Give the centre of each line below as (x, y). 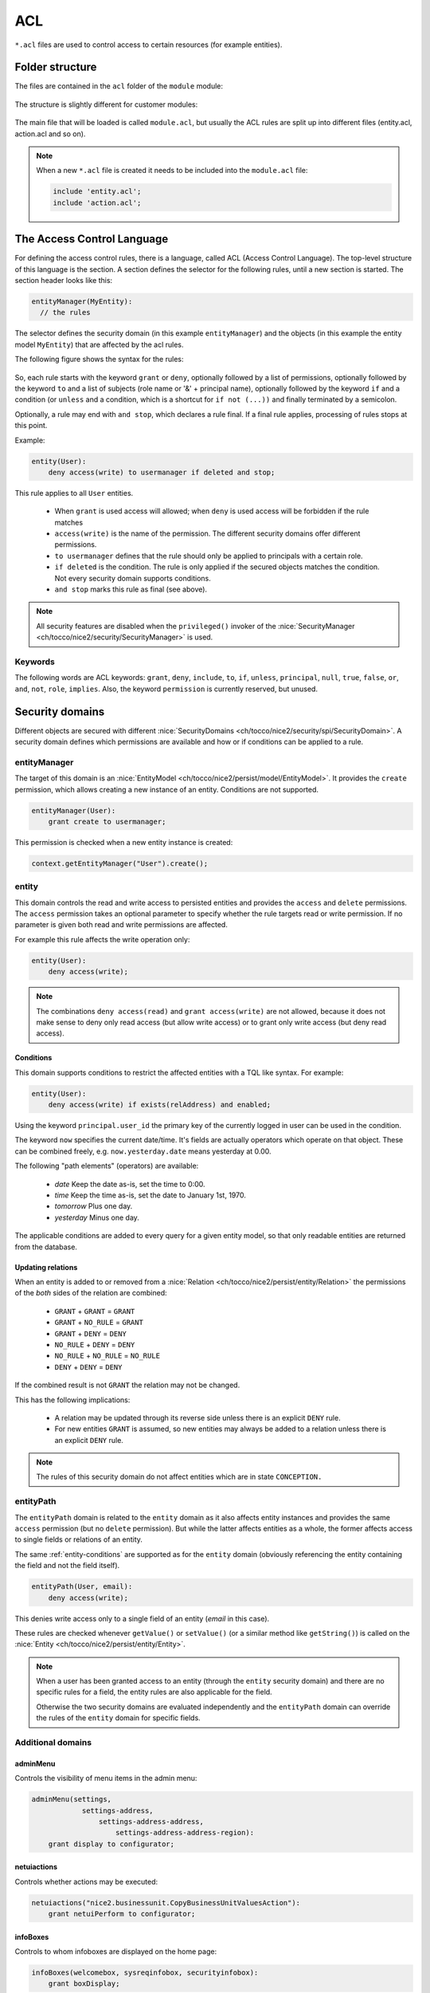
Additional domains (53, 1743)
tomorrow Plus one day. (94, 1206)
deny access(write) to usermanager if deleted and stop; (162, 472)
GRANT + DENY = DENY (90, 1333)
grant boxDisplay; (84, 1984)
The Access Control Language (92, 239)
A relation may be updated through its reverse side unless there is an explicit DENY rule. (198, 1417)
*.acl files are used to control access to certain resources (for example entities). (149, 45)
